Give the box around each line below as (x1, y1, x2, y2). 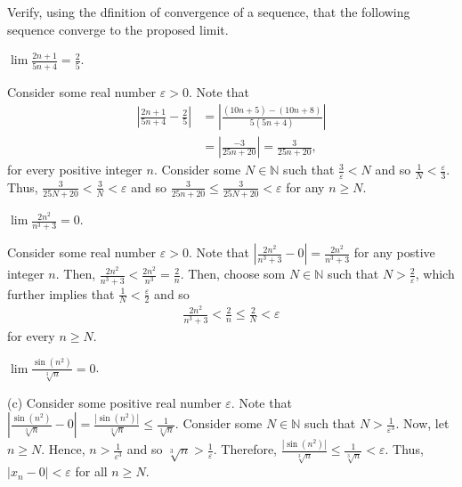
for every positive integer (7, 160, 142, 179)
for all (75, 462, 108, 481)
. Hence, (41, 440, 85, 459)
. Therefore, (213, 440, 278, 459)
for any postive (353, 243, 435, 262)
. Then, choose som (180, 264, 286, 283)
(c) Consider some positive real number (7, 393, 222, 411)
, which (415, 264, 455, 283)
